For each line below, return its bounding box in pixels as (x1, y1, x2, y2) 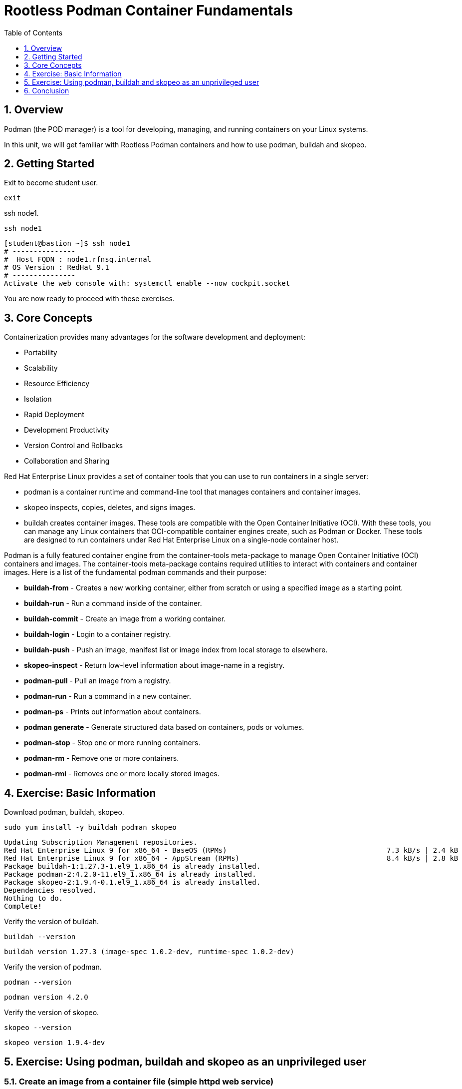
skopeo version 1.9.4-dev (4, 1039, 105, 1047)
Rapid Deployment (24, 410, 84, 419)
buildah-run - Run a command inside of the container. (24, 599, 202, 608)
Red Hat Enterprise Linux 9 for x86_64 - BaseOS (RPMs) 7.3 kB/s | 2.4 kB (4, 846, 459, 855)
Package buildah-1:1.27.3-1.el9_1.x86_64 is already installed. (4, 862, 261, 871)
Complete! (4, 902, 42, 911)
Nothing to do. (4, 894, 63, 903)
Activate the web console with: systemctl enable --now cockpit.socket (4, 279, 290, 288)
